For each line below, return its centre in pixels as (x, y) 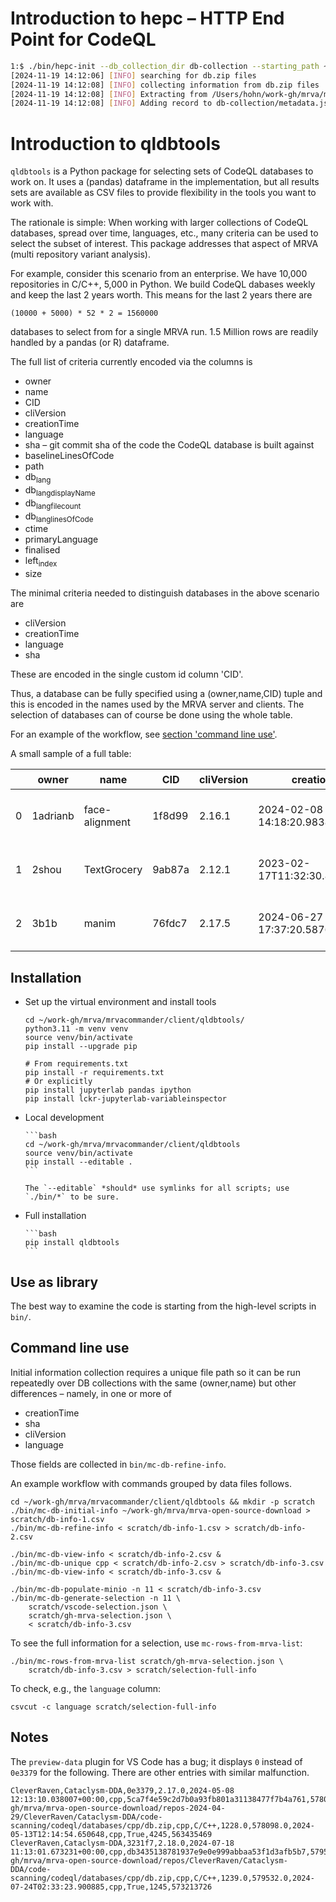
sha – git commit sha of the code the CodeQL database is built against (169, 445)
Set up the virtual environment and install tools (120, 1002)
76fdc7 (170, 924)
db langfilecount (53, 504)
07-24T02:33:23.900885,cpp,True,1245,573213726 (111, 1887)
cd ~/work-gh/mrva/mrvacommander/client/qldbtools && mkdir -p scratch (162, 1502)
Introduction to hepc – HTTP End (147, 18)
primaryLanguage (61, 539)
